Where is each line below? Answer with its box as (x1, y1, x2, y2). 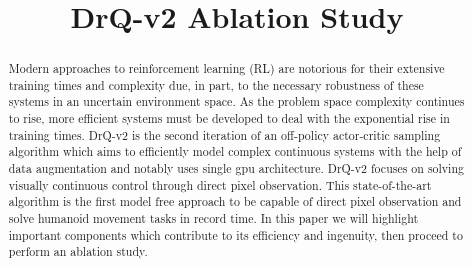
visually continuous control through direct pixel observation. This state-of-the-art (8, 176, 432, 193)
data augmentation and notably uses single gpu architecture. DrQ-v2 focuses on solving (8, 160, 464, 177)
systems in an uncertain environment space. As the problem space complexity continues (8, 93, 465, 110)
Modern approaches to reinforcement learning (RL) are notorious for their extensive (8, 60, 445, 77)
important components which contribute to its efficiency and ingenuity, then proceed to (8, 226, 463, 243)
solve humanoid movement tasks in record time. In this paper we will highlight (8, 210, 419, 227)
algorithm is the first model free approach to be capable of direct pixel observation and (8, 193, 462, 210)
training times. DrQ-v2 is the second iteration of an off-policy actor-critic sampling (8, 126, 441, 143)
